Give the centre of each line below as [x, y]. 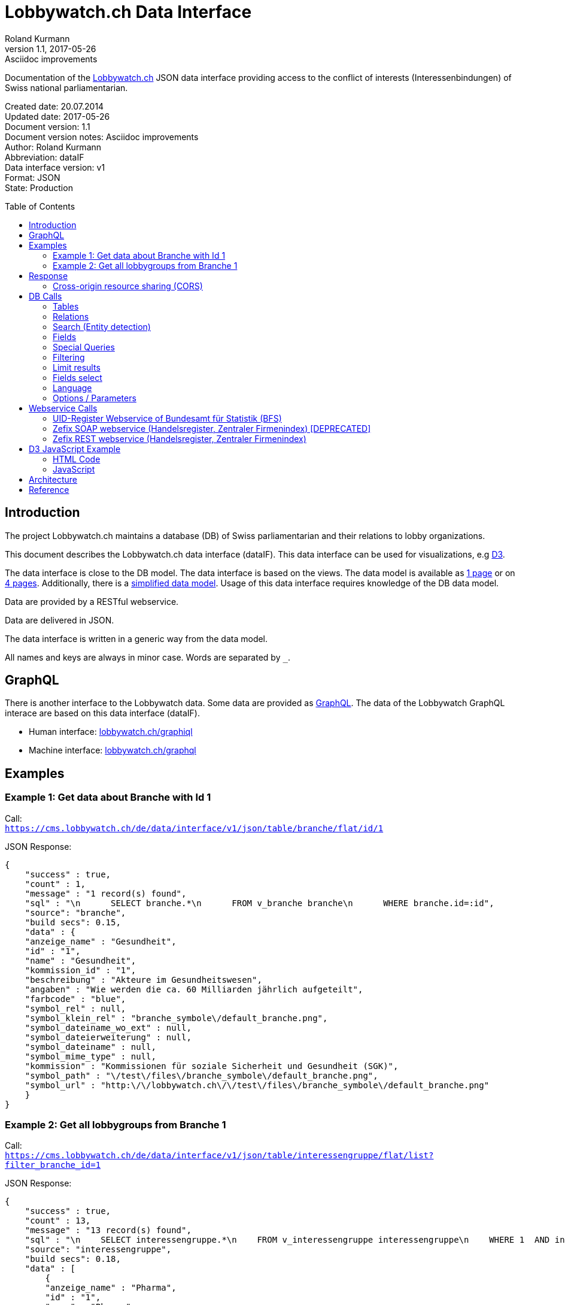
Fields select [78, 377]
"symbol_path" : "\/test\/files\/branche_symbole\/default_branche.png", [201, 1075]
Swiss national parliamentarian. [66, 87]
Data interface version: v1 [55, 167]
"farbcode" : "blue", [75, 999]
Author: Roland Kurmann [53, 147]
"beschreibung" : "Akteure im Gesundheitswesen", [143, 979]
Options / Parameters [95, 398]
